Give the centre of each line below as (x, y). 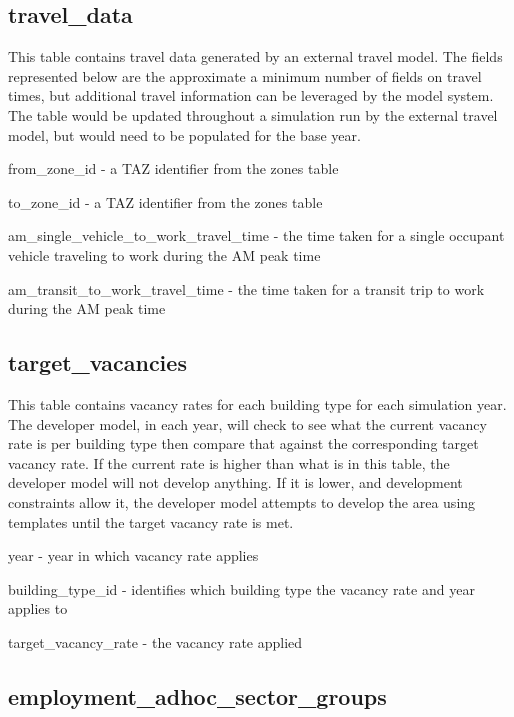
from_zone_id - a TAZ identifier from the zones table (173, 168)
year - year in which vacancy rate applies (133, 555)
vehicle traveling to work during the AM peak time (164, 254)
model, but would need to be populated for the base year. (184, 134)
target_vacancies (97, 362)
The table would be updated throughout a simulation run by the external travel (253, 114)
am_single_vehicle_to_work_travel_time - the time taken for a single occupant (256, 235)
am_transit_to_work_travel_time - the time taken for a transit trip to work (246, 288)
